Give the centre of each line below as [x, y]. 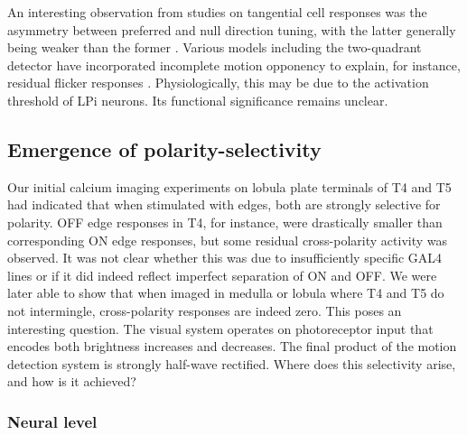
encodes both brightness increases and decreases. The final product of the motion [232, 346]
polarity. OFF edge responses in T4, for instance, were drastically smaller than [225, 222]
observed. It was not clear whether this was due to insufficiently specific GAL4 [225, 258]
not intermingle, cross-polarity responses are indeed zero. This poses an [205, 310]
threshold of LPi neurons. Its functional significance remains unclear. [198, 100]
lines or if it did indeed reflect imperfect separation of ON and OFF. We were [222, 275]
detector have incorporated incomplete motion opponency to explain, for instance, [234, 65]
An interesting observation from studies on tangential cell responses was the [217, 12]
